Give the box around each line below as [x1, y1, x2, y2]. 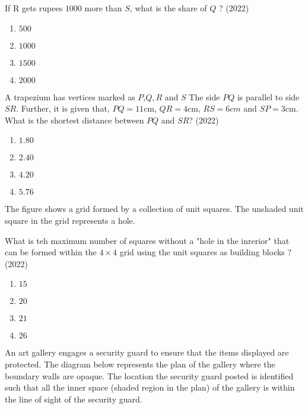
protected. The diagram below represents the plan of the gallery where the [5, 357, 275, 370]
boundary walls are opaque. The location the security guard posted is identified [5, 369, 294, 382]
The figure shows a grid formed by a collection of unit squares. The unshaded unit [5, 202, 304, 215]
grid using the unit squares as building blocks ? [119, 246, 292, 258]
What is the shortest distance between [5, 113, 144, 126]
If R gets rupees [5, 2, 63, 14]
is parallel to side [237, 90, 300, 103]
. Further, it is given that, [16, 102, 110, 115]
